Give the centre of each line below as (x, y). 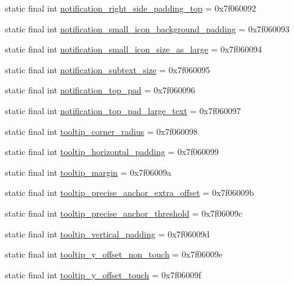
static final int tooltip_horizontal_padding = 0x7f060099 (112, 152)
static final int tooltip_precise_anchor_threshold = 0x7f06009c (124, 213)
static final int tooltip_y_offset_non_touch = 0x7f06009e (114, 254)
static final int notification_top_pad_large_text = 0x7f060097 (123, 110)
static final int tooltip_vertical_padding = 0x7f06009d (107, 233)
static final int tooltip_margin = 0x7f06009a (88, 172)
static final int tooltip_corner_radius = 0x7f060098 (102, 131)
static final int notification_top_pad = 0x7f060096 (100, 90)
